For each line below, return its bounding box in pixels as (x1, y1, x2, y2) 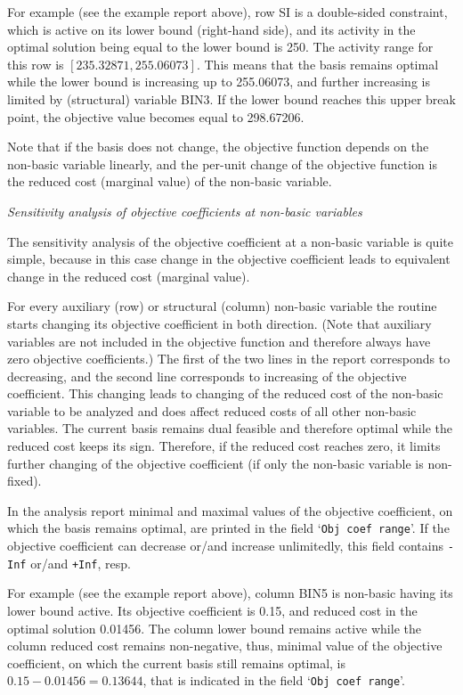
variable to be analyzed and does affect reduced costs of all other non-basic (7, 401, 417, 420)
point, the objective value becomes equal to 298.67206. (7, 107, 305, 126)
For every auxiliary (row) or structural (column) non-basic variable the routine (7, 297, 437, 315)
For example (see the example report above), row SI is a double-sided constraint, (7, 3, 448, 20)
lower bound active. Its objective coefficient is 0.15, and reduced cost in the (7, 601, 418, 619)
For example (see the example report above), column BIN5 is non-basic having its (7, 584, 453, 602)
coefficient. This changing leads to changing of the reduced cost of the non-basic (7, 384, 443, 403)
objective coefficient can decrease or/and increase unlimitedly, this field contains (7, 536, 444, 555)
